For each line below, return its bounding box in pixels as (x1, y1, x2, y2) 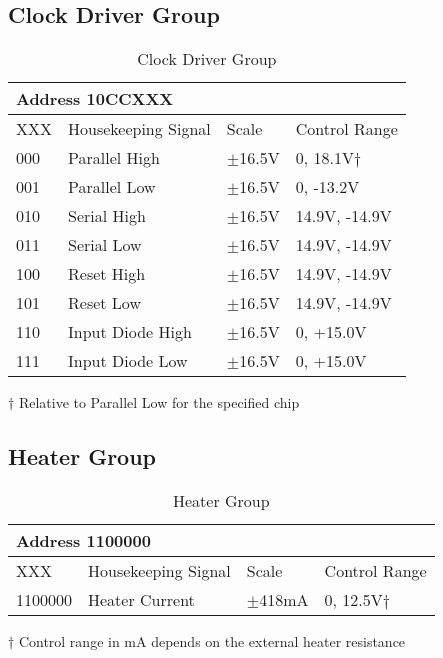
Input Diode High (68, 320, 192, 344)
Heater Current (88, 588, 195, 611)
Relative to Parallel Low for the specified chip (18, 392, 300, 413)
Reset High (68, 262, 146, 286)
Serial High (68, 204, 146, 228)
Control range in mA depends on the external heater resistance (18, 631, 406, 651)
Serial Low (68, 233, 142, 257)
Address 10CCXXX (16, 87, 174, 111)
